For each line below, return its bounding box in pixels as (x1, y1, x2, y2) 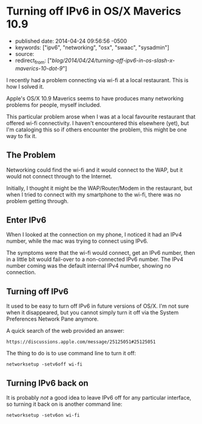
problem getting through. (6, 197, 69, 204)
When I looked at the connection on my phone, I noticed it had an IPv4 (6, 231, 182, 238)
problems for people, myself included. (6, 101, 101, 108)
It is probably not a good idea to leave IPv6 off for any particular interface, (6, 394, 192, 401)
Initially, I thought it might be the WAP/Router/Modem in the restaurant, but (6, 184, 193, 192)
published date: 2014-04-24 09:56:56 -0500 (15, 37, 127, 44)
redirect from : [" (15, 57, 53, 65)
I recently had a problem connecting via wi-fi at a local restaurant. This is (6, 76, 189, 83)
